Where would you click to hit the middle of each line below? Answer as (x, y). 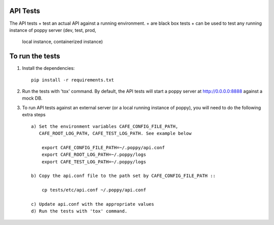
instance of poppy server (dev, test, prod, (53, 30)
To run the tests (35, 56)
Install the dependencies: (48, 68)
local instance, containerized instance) (63, 42)
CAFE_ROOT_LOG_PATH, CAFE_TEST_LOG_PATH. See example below (115, 133)
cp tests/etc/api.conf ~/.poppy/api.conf (94, 190)
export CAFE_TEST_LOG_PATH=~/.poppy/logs (94, 162)
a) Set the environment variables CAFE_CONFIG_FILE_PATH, (105, 126)
